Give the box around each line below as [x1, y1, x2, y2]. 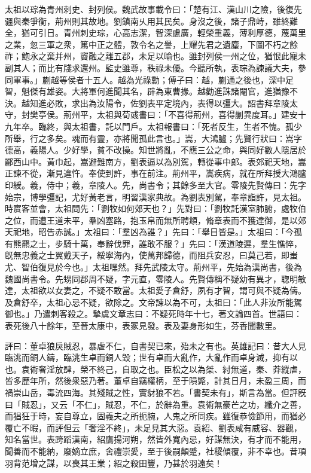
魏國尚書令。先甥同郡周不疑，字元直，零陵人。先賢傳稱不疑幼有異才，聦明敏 [5, 272, 306, 285]
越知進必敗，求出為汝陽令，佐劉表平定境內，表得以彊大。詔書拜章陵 [21, 96, 289, 109]
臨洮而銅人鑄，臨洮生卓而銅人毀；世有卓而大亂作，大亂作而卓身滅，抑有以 [5, 351, 298, 364]
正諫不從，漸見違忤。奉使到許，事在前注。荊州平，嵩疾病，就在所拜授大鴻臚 [5, 167, 306, 179]
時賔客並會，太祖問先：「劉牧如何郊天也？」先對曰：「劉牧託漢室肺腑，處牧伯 [5, 202, 306, 215]
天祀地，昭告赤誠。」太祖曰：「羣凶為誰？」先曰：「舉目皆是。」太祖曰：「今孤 [5, 225, 302, 238]
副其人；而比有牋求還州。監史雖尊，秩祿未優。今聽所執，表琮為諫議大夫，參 [5, 61, 306, 74]
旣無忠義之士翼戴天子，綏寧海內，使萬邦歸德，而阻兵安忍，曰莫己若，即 [5, 249, 289, 261]
